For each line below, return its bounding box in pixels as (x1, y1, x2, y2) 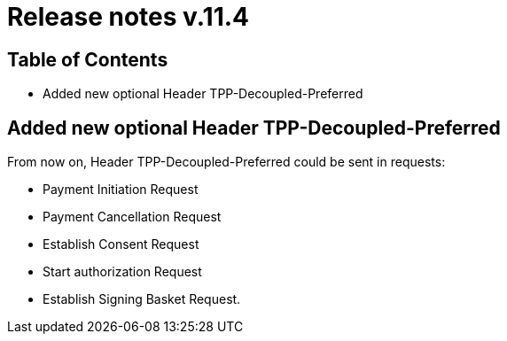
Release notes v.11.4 (7, 2, 250, 32)
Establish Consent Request (43, 236, 199, 252)
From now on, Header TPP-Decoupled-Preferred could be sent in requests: (7, 154, 446, 170)
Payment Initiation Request (43, 182, 199, 198)
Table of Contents (7, 48, 168, 71)
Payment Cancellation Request (43, 209, 222, 225)
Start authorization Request (43, 264, 202, 280)
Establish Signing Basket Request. (43, 291, 241, 307)
